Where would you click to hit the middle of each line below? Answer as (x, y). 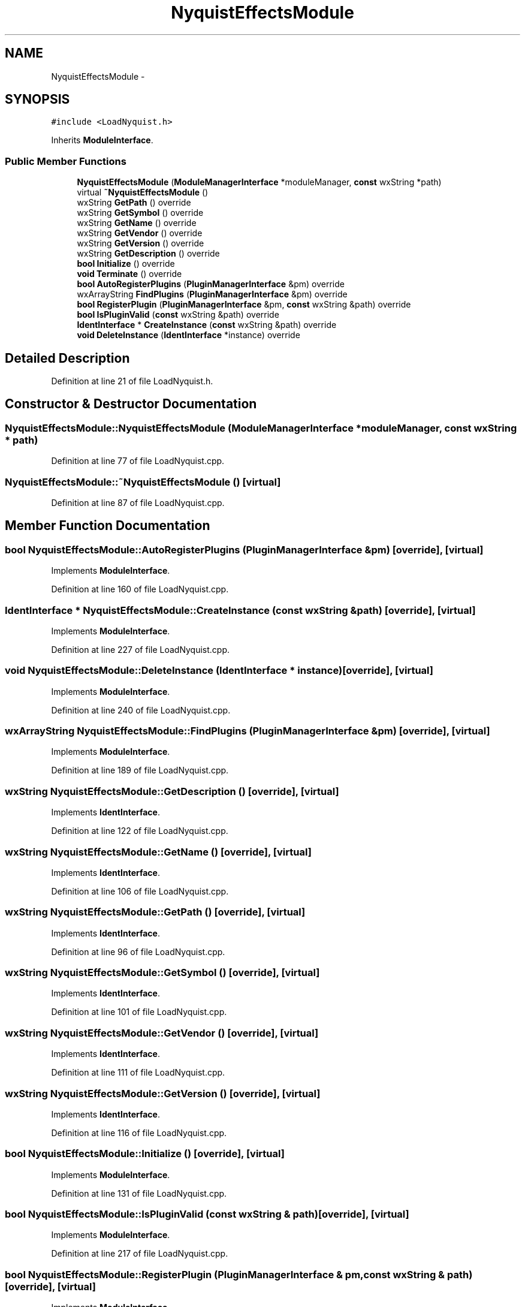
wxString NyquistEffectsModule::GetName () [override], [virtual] (158, 852)
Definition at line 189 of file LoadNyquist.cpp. (140, 770)
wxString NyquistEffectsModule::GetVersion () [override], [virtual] (163, 1093)
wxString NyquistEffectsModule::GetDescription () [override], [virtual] (172, 791)
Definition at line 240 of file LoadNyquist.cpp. (141, 710)
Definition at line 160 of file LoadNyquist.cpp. (140, 589)
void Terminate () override (129, 274)
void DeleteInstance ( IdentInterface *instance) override (188, 335)
